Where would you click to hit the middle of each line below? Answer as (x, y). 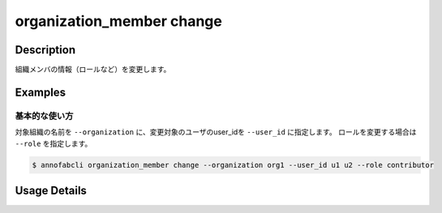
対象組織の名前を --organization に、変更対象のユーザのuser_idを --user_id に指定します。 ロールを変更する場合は (216, 132)
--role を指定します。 (54, 143)
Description (45, 50)
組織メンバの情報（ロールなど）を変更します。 (93, 70)
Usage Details (51, 191)
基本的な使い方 (44, 116)
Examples (41, 92)
